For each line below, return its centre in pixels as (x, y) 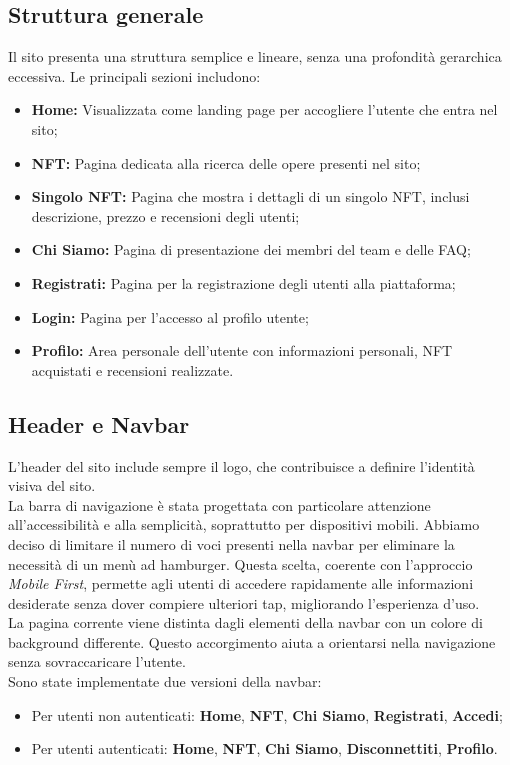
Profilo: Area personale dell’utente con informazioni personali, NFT (242, 350)
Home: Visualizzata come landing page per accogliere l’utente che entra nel (264, 109)
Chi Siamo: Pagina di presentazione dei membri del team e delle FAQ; (251, 249)
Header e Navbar (99, 423)
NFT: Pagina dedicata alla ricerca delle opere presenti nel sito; (226, 162)
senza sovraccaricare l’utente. (97, 661)
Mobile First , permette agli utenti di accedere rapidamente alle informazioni (241, 583)
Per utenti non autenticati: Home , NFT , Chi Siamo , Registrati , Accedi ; (267, 714)
